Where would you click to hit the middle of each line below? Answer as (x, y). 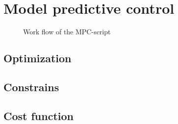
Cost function (39, 115)
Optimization (38, 58)
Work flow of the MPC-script (67, 32)
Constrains (31, 87)
